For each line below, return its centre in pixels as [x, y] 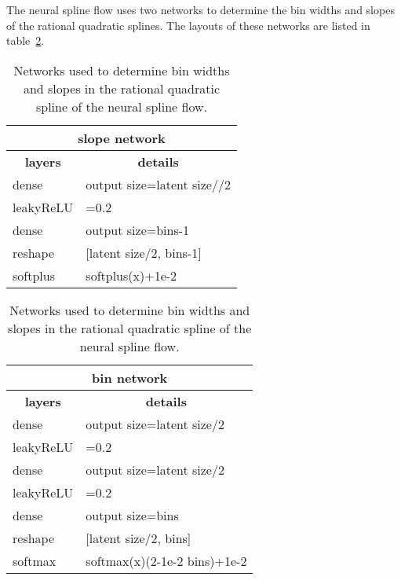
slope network [122, 138]
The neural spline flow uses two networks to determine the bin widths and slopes [200, 9]
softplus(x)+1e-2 [131, 275]
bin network [130, 377]
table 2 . [26, 40]
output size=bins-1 [138, 229]
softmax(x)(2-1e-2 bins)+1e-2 [166, 560]
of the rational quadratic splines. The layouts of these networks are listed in [188, 25]
